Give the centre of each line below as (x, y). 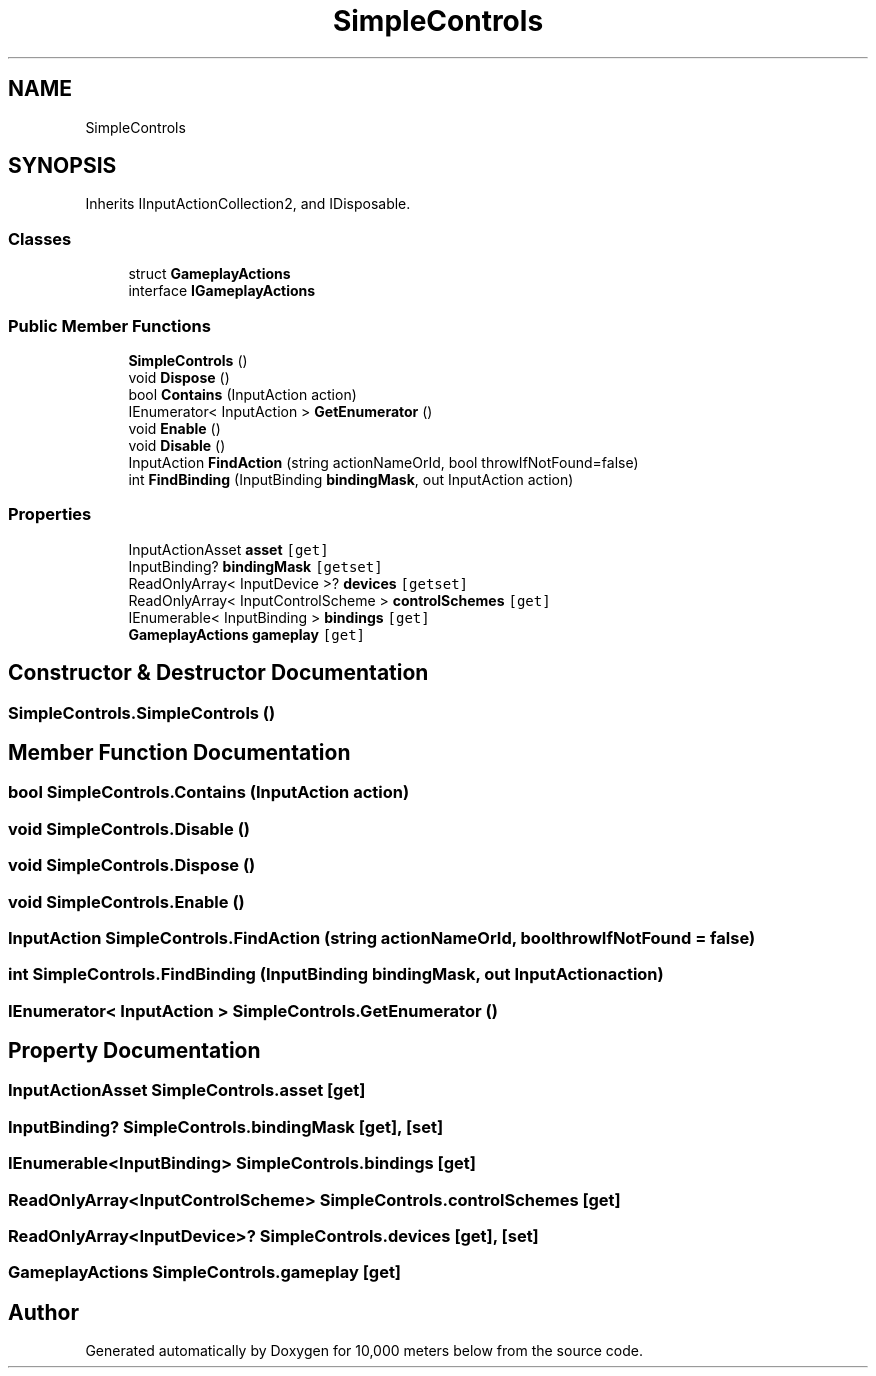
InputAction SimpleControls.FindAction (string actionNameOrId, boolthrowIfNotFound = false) (382, 937)
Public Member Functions (109, 325)
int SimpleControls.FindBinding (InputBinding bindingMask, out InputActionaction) (336, 974)
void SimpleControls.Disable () (129, 828)
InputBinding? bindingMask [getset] (255, 566)
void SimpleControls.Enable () (126, 901)
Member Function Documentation (179, 752)
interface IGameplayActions (222, 291)
